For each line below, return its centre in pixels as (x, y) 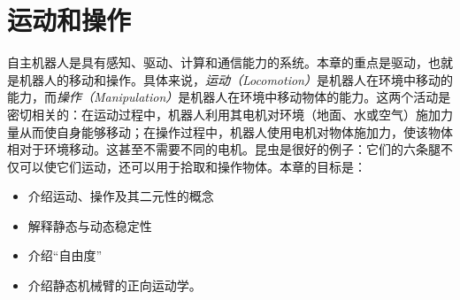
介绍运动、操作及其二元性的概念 (121, 196)
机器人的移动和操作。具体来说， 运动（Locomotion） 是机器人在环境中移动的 (236, 79)
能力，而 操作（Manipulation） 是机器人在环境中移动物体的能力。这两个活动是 (229, 97)
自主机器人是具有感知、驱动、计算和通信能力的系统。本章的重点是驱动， (218, 62)
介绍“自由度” (65, 255)
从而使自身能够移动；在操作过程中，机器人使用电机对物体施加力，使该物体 (236, 131)
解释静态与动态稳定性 (90, 225)
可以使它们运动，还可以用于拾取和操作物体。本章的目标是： (192, 166)
